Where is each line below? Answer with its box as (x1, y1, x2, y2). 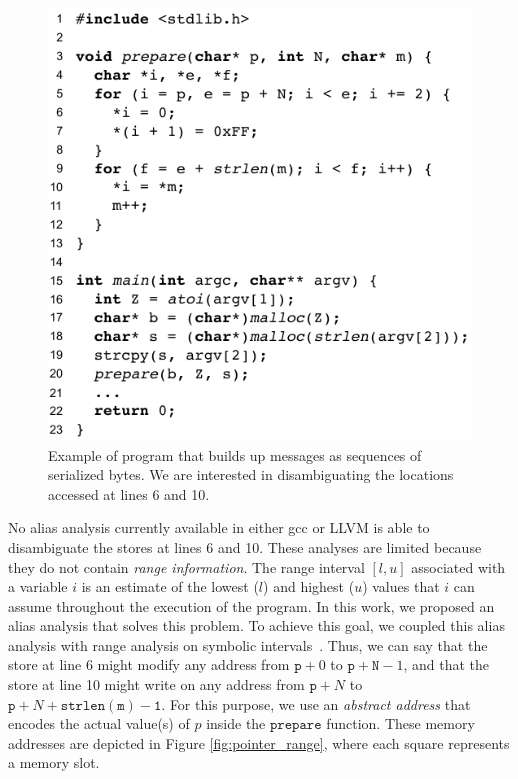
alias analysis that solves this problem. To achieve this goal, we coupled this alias (8, 615, 505, 636)
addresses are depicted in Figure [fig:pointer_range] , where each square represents (8, 732, 510, 753)
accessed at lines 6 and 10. (48, 483, 210, 504)
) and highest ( (263, 576, 355, 597)
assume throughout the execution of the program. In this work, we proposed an (8, 595, 495, 616)
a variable (8, 576, 68, 597)
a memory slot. (8, 752, 100, 773)
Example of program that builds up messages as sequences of (48, 444, 422, 465)
